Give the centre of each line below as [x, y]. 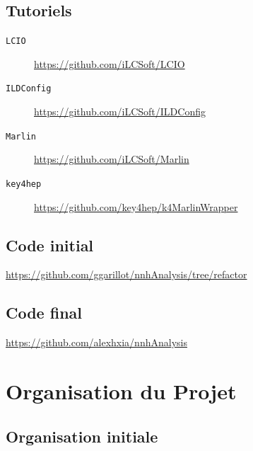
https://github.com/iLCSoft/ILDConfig [120, 112]
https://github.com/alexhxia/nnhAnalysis [96, 342]
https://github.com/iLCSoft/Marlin [112, 159]
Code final [44, 313]
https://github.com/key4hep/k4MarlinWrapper [136, 206]
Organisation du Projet [121, 390]
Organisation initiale [82, 436]
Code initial [50, 245]
